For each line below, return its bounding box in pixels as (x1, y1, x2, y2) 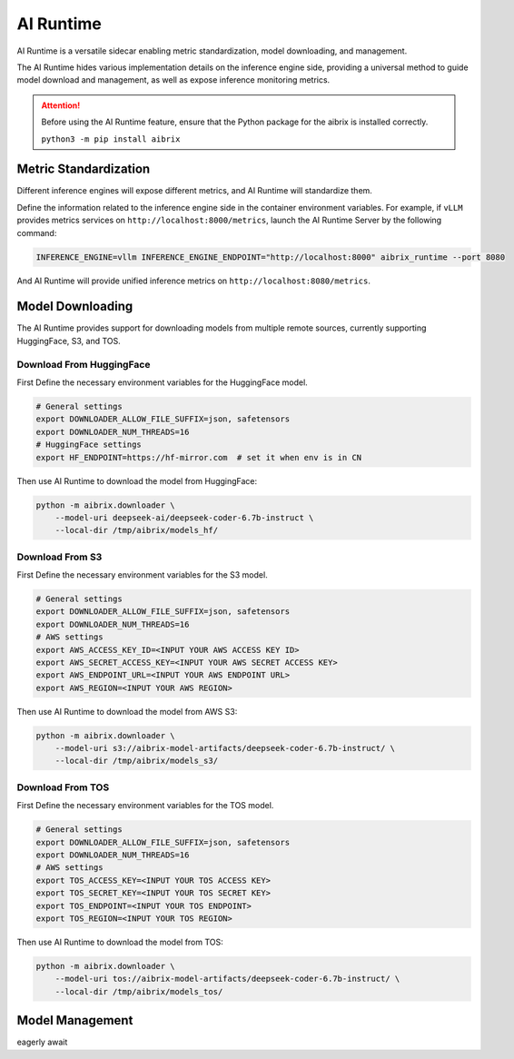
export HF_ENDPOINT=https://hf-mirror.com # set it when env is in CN (35, 452, 362, 462)
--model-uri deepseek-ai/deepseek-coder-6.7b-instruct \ (54, 512, 314, 522)
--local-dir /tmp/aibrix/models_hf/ (54, 525, 218, 536)
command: (16, 227, 57, 238)
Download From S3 (16, 550, 103, 563)
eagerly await (16, 1036, 68, 1048)
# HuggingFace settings (35, 440, 143, 450)
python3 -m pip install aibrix (41, 134, 181, 144)
